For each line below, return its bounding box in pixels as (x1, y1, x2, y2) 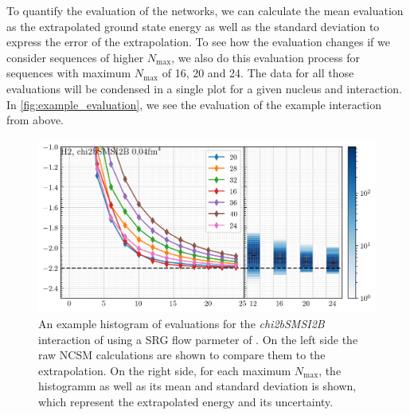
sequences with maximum (6, 65, 131, 81)
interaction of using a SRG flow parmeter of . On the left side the (38, 331, 358, 347)
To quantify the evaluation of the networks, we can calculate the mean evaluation (6, 2, 404, 18)
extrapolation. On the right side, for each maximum (38, 362, 291, 378)
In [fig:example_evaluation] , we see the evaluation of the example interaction (6, 96, 382, 112)
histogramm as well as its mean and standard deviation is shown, (38, 378, 357, 394)
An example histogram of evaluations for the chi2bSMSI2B (38, 315, 325, 331)
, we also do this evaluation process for (171, 49, 360, 65)
